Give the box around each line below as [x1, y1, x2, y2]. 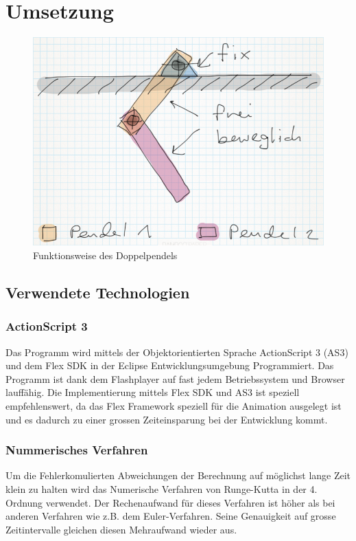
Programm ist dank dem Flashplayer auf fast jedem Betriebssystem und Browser [5, 371, 345, 386]
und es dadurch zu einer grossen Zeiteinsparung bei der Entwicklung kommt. [5, 412, 328, 426]
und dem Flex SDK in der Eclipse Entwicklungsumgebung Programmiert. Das [5, 358, 334, 373]
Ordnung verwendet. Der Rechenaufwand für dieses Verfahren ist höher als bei [5, 495, 335, 509]
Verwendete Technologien [5, 282, 190, 303]
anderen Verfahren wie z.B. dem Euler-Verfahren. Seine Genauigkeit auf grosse [5, 509, 336, 523]
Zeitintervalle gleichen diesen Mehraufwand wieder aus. [5, 522, 237, 536]
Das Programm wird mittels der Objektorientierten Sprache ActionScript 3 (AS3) [5, 344, 348, 359]
